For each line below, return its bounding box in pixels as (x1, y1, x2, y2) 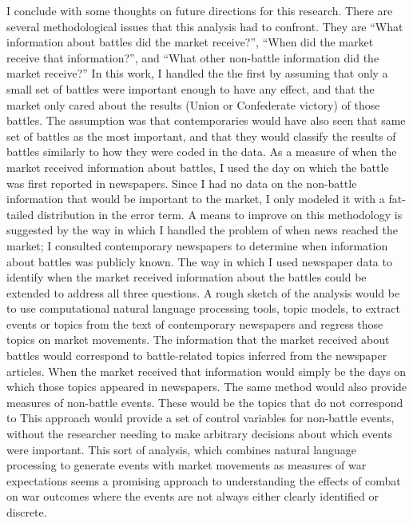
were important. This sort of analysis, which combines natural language (6, 441, 357, 457)
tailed (6, 206, 34, 222)
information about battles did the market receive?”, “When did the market (6, 34, 374, 50)
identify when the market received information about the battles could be (6, 269, 367, 285)
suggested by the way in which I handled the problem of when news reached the (6, 222, 398, 238)
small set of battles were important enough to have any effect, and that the (6, 80, 375, 97)
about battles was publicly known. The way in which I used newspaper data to (6, 253, 392, 269)
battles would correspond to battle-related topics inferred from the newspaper (6, 347, 387, 364)
